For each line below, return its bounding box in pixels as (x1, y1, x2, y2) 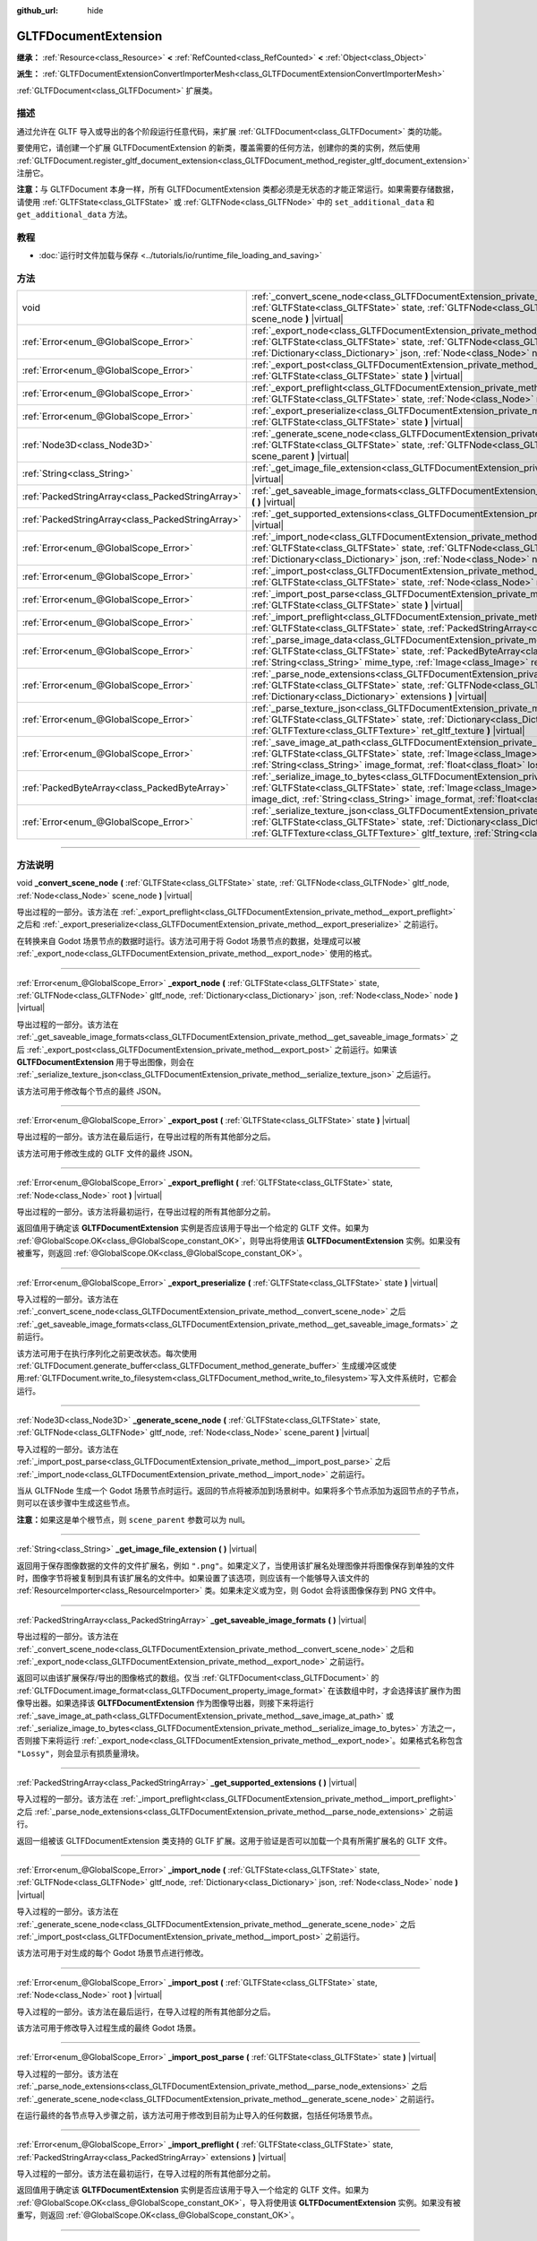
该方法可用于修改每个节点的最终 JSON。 (16, 1086, 166, 1096)
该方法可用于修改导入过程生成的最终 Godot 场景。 (16, 2022, 201, 2033)
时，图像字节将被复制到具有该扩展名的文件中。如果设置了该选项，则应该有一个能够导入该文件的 (16, 1573, 370, 1583)
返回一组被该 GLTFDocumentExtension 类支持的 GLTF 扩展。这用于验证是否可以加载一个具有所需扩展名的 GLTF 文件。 (16, 1835, 452, 1846)
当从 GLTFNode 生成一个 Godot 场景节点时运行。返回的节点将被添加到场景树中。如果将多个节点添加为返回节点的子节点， (16, 1485, 465, 1496)
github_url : (16, 5, 58, 15)
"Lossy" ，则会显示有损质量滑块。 (16, 1748, 145, 1759)
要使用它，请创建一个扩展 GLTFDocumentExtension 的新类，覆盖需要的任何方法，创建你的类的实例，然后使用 (16, 143, 421, 153)
